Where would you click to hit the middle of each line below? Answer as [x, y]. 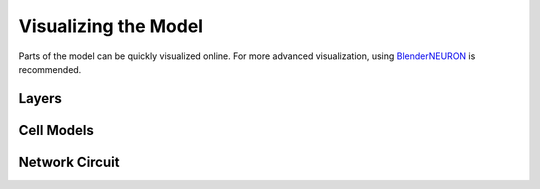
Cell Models [56, 130]
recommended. [50, 69]
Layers [40, 98]
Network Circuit [69, 161]
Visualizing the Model [111, 26]
